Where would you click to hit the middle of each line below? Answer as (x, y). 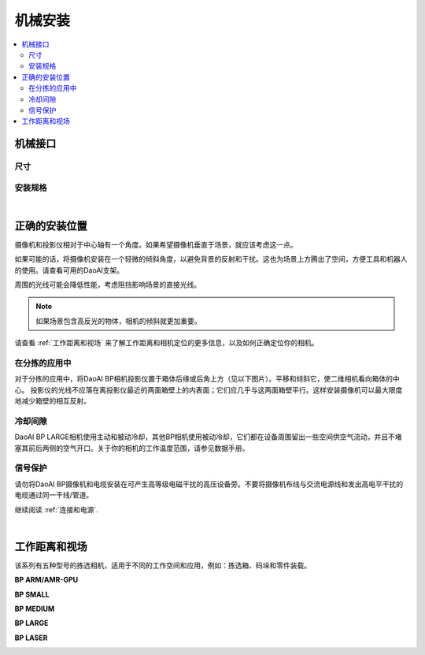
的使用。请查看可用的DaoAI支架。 (69, 270)
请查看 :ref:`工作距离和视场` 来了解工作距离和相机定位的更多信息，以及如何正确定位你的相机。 (166, 343)
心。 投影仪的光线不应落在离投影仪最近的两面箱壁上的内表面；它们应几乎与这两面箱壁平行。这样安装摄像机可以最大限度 (209, 389)
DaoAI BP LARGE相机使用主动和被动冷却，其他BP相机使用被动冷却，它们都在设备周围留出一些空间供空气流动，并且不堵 (208, 437)
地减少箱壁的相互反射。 (52, 401)
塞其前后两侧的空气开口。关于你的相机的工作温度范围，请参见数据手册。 (132, 448)
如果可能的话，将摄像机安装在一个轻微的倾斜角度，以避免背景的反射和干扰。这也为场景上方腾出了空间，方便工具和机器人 (211, 259)
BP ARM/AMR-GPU (46, 580)
